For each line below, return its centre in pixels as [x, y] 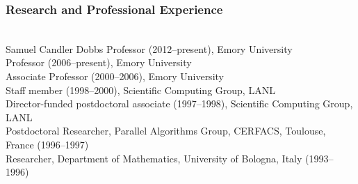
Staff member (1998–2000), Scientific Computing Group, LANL [140, 90]
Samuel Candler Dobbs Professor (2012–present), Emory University [149, 48]
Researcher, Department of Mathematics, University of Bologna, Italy [154, 158]
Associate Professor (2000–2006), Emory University [115, 76]
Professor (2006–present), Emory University [99, 62]
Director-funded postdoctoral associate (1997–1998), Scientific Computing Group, [179, 103]
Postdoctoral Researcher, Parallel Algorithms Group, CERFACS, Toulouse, [166, 131]
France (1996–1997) [47, 144]
